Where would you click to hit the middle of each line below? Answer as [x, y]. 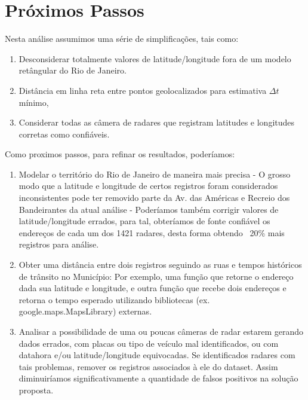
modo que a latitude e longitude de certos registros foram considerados [148, 186]
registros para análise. [59, 244]
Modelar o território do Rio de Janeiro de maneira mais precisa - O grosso [155, 174]
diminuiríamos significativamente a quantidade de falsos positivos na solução [158, 378]
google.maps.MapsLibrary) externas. [85, 311]
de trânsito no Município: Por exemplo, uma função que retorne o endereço [156, 276]
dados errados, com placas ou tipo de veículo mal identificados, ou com [149, 343]
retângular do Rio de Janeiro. [73, 70]
